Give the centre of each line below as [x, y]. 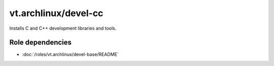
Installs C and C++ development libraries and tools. [63, 28]
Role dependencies [41, 43]
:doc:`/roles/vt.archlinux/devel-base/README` [70, 54]
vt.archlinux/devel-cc [56, 13]
